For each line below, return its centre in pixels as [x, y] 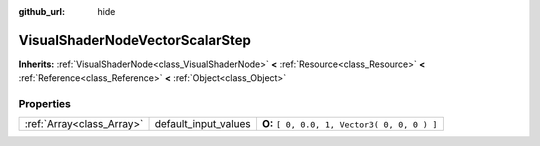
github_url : [41, 11]
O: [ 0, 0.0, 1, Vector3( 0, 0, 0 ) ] [349, 124]
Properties [45, 104]
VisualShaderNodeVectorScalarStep [135, 40]
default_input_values [203, 124]
